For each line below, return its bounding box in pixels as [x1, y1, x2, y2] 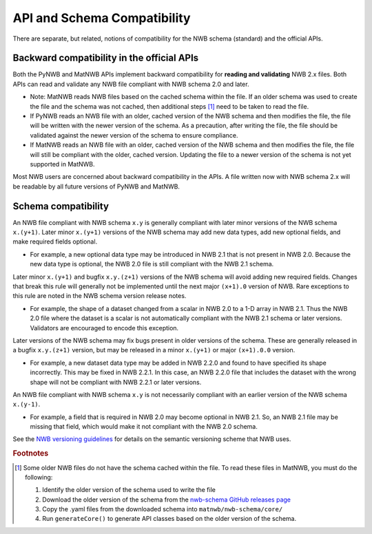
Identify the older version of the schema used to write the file [42, 486, 216, 494]
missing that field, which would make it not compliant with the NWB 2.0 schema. [30, 423, 258, 431]
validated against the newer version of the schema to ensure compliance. [30, 131, 238, 139]
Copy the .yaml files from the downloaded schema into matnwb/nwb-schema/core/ [42, 505, 283, 513]
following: [25, 473, 53, 481]
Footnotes [12, 449, 49, 458]
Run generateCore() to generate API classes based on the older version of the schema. [42, 515, 296, 523]
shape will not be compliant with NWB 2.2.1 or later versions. [30, 378, 202, 386]
